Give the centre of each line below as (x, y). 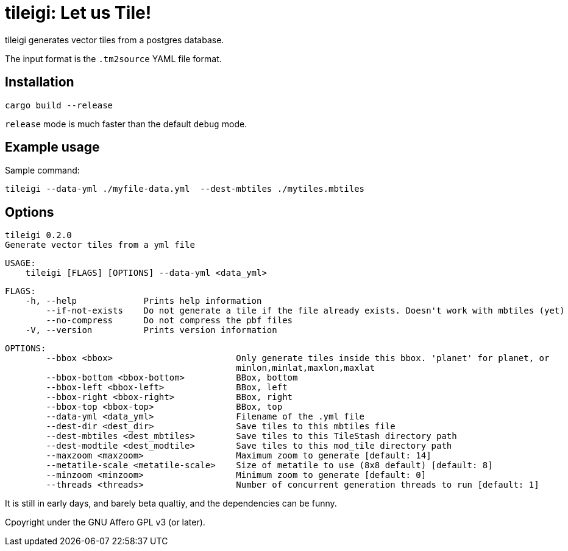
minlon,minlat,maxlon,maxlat (305, 368)
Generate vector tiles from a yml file (100, 245)
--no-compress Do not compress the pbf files (169, 321)
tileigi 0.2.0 (38, 235)
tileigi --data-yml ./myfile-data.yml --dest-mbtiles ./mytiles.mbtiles (185, 189)
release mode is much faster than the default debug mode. (126, 124)
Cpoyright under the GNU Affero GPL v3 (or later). (105, 522)
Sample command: (42, 170)
